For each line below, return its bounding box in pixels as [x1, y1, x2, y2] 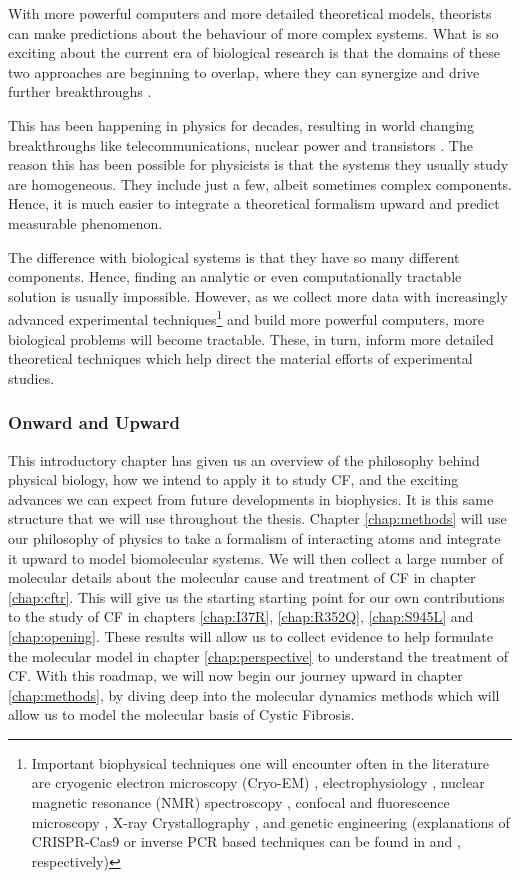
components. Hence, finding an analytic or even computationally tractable [8, 266, 462, 287]
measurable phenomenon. [8, 212, 163, 233]
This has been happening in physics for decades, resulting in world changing [8, 114, 475, 135]
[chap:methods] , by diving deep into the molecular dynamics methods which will [8, 684, 500, 705]
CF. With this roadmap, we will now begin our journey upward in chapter [8, 665, 463, 686]
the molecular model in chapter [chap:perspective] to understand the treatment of [8, 645, 509, 666]
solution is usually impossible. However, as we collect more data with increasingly [8, 285, 508, 306]
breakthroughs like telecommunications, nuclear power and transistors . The [8, 134, 473, 155]
